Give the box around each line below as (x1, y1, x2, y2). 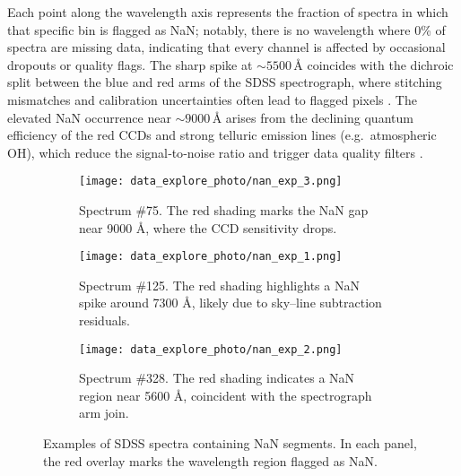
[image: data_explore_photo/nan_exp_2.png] (79, 342, 343, 356)
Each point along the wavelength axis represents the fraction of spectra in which (7, 3, 448, 21)
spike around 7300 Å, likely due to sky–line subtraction (79, 293, 382, 312)
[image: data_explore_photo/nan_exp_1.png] (79, 250, 343, 264)
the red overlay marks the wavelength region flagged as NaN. (43, 451, 378, 470)
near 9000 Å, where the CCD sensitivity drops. (79, 218, 337, 237)
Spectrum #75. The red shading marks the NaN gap (79, 201, 369, 219)
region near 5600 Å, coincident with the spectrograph (79, 385, 372, 404)
